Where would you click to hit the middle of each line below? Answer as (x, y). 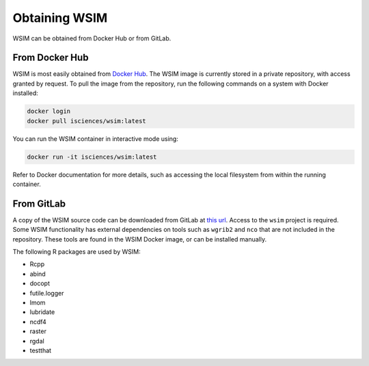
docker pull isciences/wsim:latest (86, 121)
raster (38, 331)
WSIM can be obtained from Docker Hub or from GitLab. (92, 38)
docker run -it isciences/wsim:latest (92, 157)
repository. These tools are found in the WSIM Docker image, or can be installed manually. (139, 239)
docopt (40, 283)
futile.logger (47, 293)
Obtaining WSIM (60, 18)
